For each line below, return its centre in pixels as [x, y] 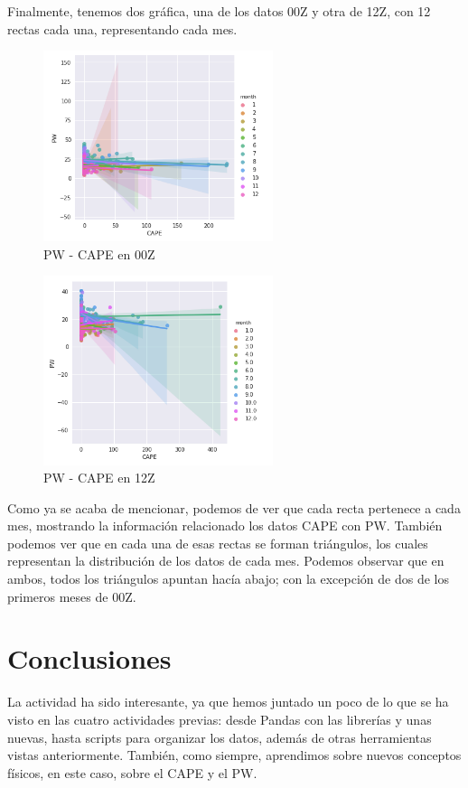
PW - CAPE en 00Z [99, 253]
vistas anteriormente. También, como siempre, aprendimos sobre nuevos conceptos [234, 755]
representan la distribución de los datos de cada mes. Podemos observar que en [226, 561]
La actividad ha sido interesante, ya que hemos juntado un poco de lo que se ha [228, 702]
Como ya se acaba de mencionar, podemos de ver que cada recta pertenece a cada [234, 507]
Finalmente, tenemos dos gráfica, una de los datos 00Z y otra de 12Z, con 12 [219, 11]
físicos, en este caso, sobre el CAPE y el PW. [132, 772]
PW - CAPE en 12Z [99, 478]
